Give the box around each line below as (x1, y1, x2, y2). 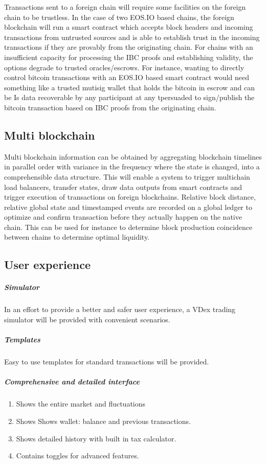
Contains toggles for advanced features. (16, 450, 139, 461)
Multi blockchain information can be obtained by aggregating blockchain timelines (4, 151, 262, 162)
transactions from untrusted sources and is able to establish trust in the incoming (4, 31, 260, 42)
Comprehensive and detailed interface (4, 376, 140, 387)
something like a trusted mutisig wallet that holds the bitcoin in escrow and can (4, 82, 255, 92)
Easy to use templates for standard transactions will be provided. (4, 356, 209, 367)
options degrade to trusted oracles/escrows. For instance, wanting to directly (4, 62, 245, 72)
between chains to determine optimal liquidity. (4, 231, 150, 242)
